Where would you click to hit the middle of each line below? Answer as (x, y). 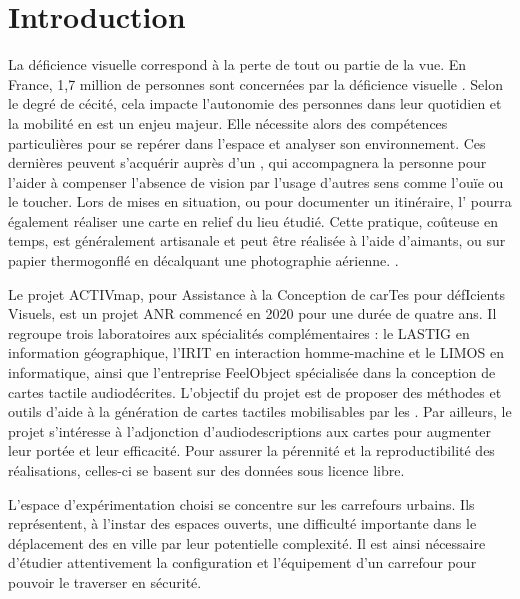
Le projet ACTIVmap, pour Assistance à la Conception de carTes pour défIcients (256, 293)
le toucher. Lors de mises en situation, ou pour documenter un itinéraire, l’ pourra (260, 201)
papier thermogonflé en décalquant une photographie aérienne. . (203, 260)
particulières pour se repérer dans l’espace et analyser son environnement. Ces (247, 142)
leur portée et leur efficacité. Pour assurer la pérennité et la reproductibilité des (251, 450)
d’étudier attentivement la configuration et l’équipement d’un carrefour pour (242, 562)
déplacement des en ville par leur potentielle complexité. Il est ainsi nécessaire (247, 542)
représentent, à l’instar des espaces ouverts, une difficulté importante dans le (242, 523)
